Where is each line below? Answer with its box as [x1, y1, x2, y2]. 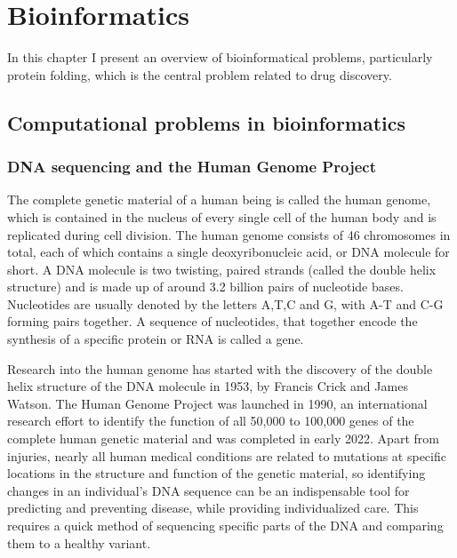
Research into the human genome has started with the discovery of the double [7, 359, 433, 378]
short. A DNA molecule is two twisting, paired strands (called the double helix [7, 259, 437, 278]
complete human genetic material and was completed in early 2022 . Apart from [7, 429, 439, 448]
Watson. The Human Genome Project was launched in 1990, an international [7, 394, 428, 412]
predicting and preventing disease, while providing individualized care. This [7, 498, 419, 517]
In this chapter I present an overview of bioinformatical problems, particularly [7, 48, 433, 67]
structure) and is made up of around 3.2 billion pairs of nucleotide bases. [7, 277, 404, 296]
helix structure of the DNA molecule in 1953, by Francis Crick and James [7, 377, 408, 395]
